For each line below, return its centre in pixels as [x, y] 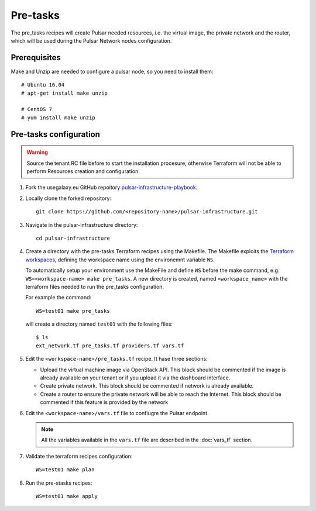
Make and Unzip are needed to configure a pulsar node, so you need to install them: [112, 71]
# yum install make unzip [59, 118]
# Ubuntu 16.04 [43, 85]
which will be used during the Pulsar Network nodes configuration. [91, 40]
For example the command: [59, 298]
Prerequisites [36, 58]
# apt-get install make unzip [65, 93]
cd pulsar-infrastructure [73, 238]
